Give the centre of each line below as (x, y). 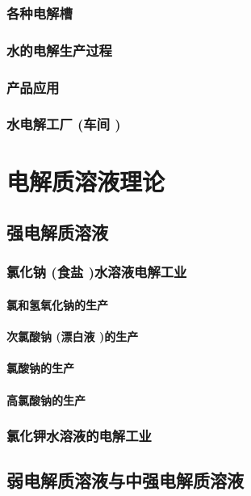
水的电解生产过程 (59, 50)
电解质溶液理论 (86, 181)
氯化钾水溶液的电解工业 (79, 436)
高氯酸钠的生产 (46, 399)
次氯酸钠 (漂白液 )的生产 (73, 336)
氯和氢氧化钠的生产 (57, 304)
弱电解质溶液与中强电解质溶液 (125, 480)
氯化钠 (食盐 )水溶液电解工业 (97, 272)
